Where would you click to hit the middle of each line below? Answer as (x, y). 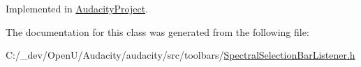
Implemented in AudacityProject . (77, 8)
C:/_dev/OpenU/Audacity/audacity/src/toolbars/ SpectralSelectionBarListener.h (180, 55)
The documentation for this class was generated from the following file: (157, 31)
